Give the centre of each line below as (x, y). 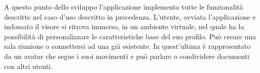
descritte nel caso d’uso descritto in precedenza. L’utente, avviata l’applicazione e (130, 16)
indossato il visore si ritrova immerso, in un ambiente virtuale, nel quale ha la (124, 26)
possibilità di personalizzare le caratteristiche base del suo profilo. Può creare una (130, 36)
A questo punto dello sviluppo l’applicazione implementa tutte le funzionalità (124, 7)
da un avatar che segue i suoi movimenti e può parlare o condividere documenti (127, 56)
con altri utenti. (29, 66)
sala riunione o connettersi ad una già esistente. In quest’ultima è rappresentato (127, 46)
